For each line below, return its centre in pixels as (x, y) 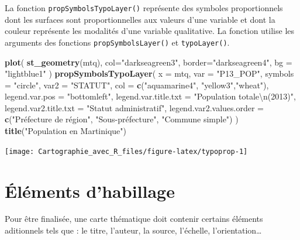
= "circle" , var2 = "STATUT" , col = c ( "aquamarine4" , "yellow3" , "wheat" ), (137, 85)
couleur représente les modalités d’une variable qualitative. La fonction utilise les (150, 31)
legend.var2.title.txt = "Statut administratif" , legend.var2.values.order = (134, 107)
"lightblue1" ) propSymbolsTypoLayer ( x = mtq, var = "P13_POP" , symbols (149, 73)
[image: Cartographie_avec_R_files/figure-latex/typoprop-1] (126, 151)
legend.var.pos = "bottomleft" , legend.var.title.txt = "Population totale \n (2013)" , (150, 96)
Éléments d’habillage (90, 191)
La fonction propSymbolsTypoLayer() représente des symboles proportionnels (144, 8)
